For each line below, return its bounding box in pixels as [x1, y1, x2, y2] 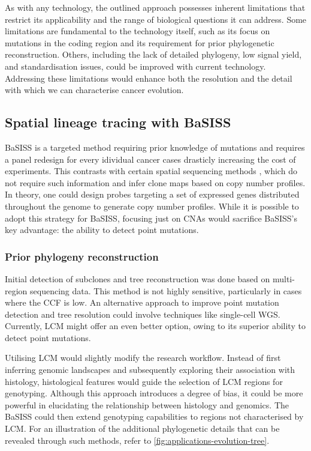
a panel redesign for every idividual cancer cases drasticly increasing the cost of [5, 153, 296, 165]
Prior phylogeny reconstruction [5, 249, 159, 264]
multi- [272, 272, 295, 285]
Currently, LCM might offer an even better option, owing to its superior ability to [5, 319, 306, 332]
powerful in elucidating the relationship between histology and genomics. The [5, 398, 289, 411]
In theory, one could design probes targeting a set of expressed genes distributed [5, 188, 300, 201]
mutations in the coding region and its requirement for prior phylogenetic [5, 36, 274, 49]
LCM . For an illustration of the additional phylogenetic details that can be [5, 422, 280, 435]
